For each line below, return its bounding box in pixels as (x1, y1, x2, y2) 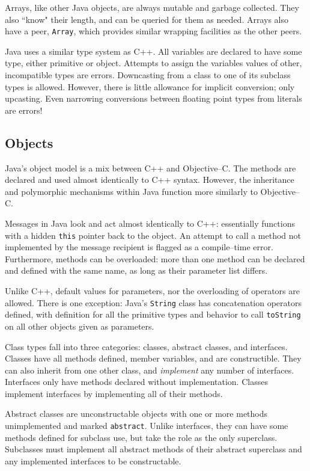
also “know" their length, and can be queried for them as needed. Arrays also (5, 13, 289, 25)
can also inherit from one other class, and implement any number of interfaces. (5, 363, 294, 376)
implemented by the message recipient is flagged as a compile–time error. (5, 241, 273, 253)
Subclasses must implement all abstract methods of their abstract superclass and (5, 443, 302, 455)
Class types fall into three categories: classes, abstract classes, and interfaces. (5, 340, 288, 352)
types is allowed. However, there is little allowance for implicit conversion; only (5, 80, 295, 93)
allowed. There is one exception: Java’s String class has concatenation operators (5, 296, 302, 309)
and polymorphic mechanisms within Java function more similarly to (5, 185, 258, 197)
